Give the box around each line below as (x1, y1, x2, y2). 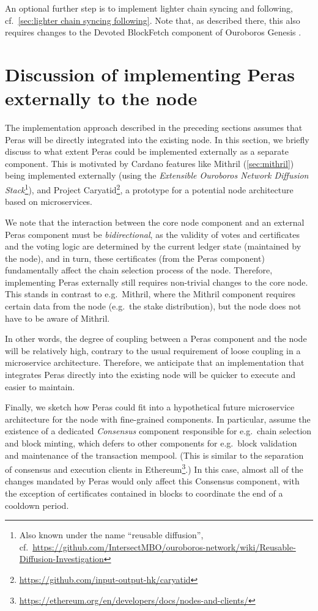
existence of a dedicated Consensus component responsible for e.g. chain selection (5, 424, 312, 437)
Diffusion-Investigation (19, 552, 104, 565)
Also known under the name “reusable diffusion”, (19, 528, 204, 541)
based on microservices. (5, 195, 93, 208)
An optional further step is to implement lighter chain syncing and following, (5, 2, 293, 14)
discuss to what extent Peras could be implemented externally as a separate (5, 145, 289, 158)
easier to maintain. (5, 380, 75, 393)
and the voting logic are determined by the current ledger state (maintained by (5, 240, 301, 253)
